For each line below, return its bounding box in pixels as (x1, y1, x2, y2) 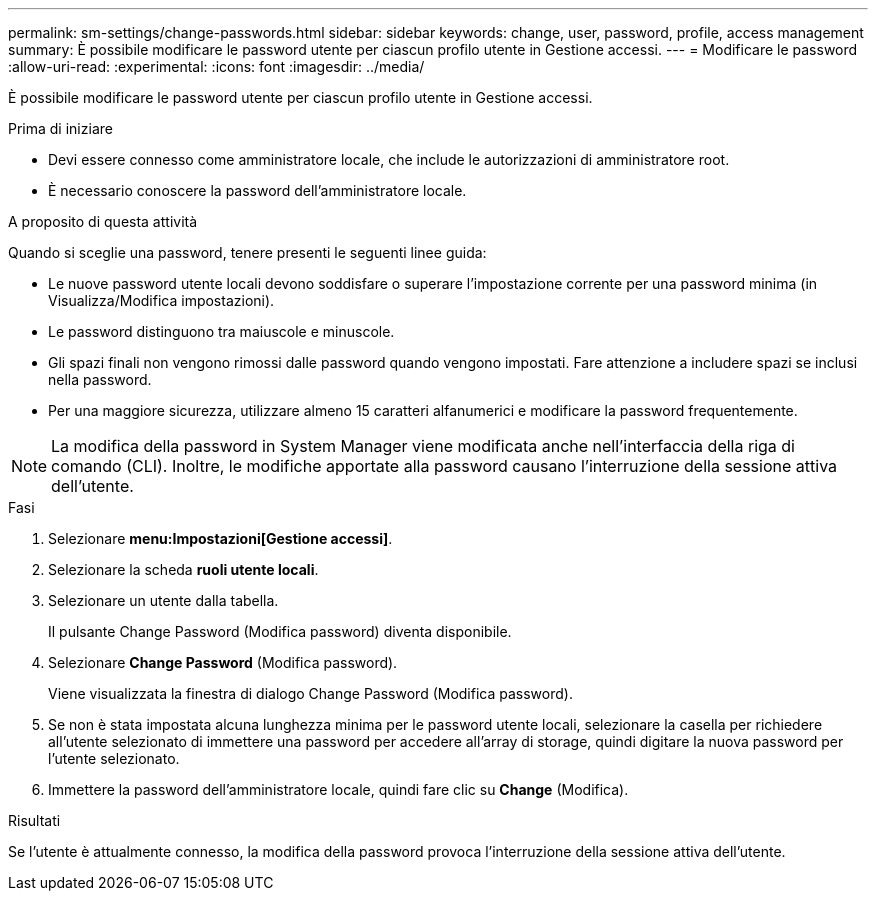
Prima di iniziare (8, 120, 113, 137)
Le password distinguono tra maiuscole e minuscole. (48, 323, 395, 340)
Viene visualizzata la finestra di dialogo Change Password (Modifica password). (48, 685, 573, 702)
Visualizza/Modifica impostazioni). (48, 292, 275, 309)
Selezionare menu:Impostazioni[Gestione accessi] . (48, 530, 393, 547)
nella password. (48, 371, 152, 388)
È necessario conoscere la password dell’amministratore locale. (48, 182, 467, 199)
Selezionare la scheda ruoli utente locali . (48, 561, 319, 578)
